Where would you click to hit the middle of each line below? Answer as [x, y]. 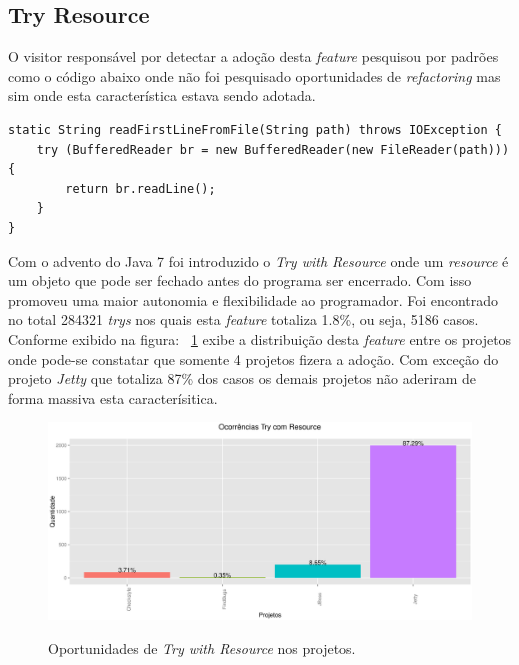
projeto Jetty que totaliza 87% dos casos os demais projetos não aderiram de [242, 378]
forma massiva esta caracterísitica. [113, 397]
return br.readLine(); [140, 188]
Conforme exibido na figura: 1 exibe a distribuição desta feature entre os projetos [260, 338]
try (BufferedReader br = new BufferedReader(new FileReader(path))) [273, 149]
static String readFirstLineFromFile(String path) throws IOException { [255, 129]
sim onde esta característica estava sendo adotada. [162, 95]
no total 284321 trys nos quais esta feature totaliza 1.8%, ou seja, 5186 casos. [243, 319]
